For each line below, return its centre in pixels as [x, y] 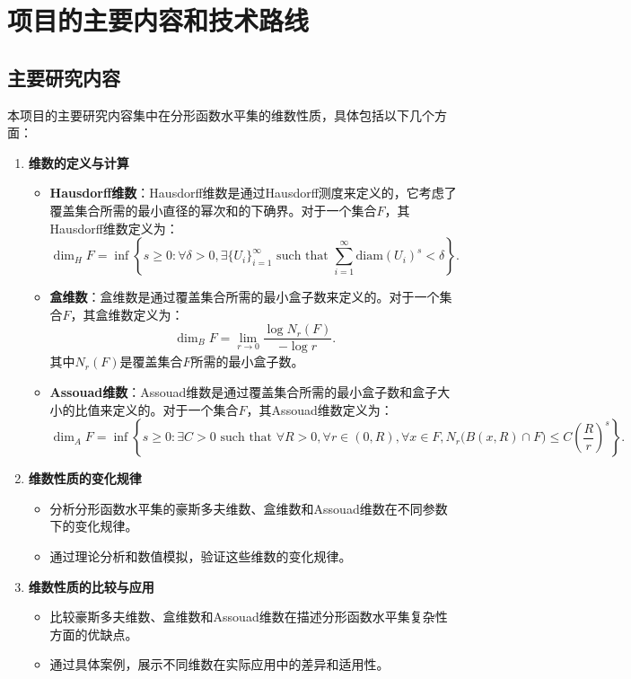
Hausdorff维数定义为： [114, 228]
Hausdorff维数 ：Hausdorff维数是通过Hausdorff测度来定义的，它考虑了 [253, 193]
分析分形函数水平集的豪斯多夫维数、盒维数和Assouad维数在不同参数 [249, 508]
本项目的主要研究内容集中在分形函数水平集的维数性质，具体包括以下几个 [221, 115]
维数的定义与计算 [79, 162]
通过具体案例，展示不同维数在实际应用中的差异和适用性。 [219, 664]
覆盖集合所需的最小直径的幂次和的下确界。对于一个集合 [213, 210]
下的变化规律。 [94, 526]
